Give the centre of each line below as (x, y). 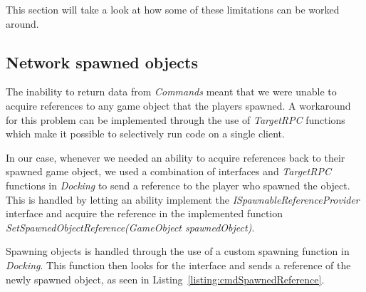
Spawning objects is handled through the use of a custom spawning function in (178, 251)
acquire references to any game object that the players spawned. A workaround (178, 105)
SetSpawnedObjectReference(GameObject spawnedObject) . (130, 227)
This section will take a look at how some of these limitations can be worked (173, 9)
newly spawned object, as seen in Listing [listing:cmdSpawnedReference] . (165, 279)
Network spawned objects (102, 62)
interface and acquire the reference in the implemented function (145, 213)
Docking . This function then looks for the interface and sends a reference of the (178, 265)
